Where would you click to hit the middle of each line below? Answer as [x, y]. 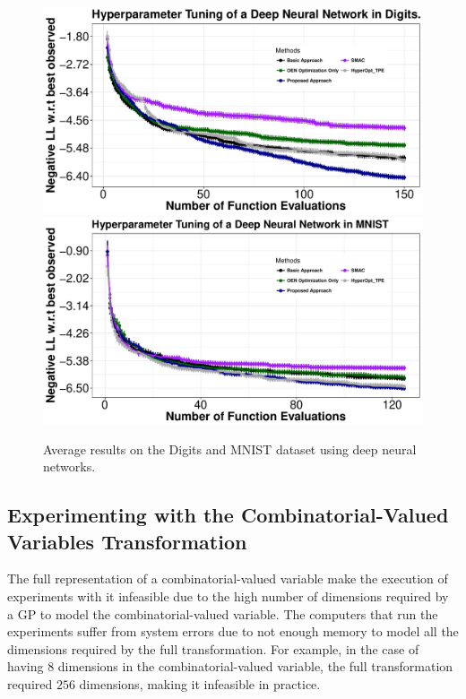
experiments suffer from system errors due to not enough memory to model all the [233, 631]
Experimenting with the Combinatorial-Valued [228, 515]
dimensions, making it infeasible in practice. [200, 683]
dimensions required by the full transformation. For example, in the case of [213, 648]
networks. [69, 466]
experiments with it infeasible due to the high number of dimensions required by [228, 596]
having [26, 666]
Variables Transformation [127, 541]
